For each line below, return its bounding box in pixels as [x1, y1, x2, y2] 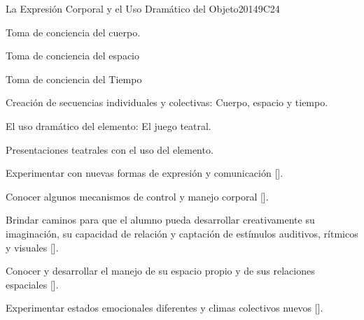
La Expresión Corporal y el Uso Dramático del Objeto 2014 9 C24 [6, 1, 280, 15]
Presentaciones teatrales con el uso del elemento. [6, 142, 213, 157]
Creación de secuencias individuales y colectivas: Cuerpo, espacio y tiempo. [6, 95, 328, 110]
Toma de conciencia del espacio [6, 48, 139, 63]
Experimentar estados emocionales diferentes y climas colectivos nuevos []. [6, 300, 323, 315]
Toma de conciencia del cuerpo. [6, 24, 141, 39]
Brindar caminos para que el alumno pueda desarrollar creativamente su [6, 212, 315, 227]
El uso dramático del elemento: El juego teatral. [6, 118, 211, 133]
